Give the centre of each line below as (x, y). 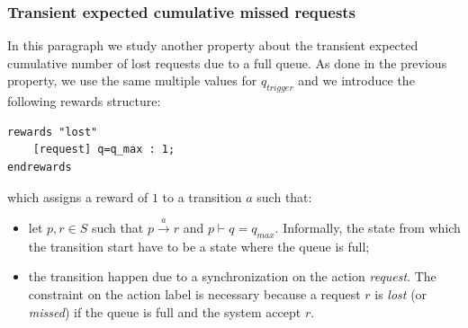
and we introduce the (356, 80)
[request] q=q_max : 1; (104, 150)
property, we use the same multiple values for (132, 80)
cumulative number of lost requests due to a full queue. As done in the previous (227, 62)
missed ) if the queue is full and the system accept (165, 311)
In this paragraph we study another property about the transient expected (213, 45)
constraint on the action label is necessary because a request (194, 293)
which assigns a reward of (78, 196)
